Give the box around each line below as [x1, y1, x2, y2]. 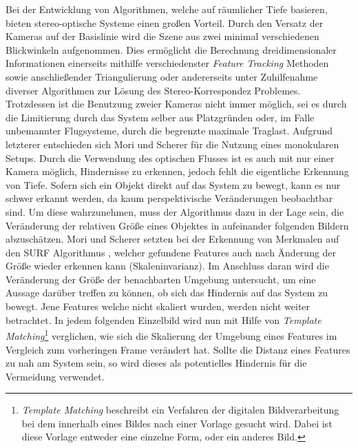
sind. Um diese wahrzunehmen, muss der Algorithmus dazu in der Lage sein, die [6, 204, 344, 218]
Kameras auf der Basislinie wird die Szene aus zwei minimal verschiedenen [6, 29, 319, 43]
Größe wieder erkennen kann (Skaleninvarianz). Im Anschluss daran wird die [6, 258, 329, 273]
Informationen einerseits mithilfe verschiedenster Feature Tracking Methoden [6, 56, 329, 70]
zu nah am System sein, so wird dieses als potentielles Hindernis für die [6, 356, 307, 370]
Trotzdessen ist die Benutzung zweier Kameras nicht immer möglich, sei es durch [6, 96, 347, 111]
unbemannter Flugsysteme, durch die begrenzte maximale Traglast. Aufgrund [6, 123, 333, 138]
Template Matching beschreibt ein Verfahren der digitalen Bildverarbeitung [21, 403, 339, 417]
